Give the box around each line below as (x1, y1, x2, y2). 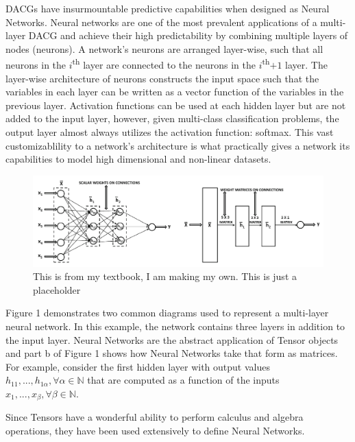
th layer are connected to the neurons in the (72, 56, 256, 72)
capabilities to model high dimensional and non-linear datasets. (5, 152, 271, 166)
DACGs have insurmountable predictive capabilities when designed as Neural (5, 1, 330, 15)
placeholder (33, 282, 81, 296)
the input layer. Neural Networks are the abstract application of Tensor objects (5, 332, 339, 347)
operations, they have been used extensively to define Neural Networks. (5, 423, 305, 438)
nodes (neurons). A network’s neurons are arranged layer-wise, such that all (5, 41, 323, 56)
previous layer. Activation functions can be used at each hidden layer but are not (5, 97, 346, 112)
